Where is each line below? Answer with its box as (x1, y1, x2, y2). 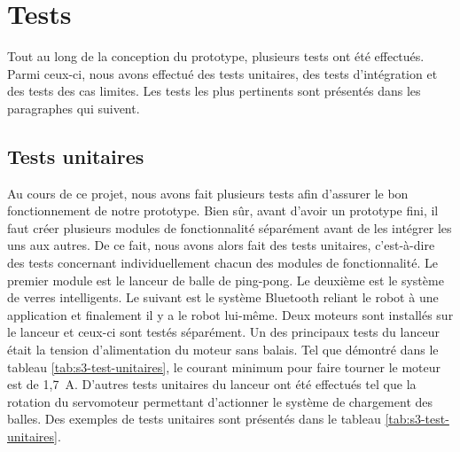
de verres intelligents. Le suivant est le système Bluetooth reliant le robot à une (7, 288, 439, 307)
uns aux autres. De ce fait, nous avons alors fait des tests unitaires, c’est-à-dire (7, 236, 435, 254)
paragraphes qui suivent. (7, 98, 140, 117)
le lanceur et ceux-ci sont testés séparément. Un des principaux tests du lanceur (7, 323, 440, 341)
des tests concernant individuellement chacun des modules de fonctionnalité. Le (7, 253, 438, 272)
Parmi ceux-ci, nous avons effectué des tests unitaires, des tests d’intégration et (7, 64, 438, 82)
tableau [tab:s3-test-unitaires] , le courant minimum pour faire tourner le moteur (7, 357, 441, 376)
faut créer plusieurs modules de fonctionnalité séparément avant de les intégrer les (7, 218, 452, 237)
